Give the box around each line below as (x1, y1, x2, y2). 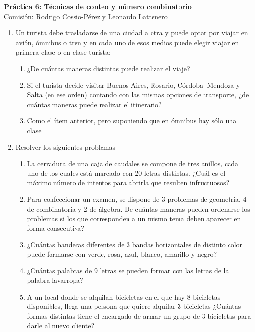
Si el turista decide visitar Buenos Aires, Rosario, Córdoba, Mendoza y (27, 80, 240, 90)
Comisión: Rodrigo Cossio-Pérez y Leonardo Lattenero (4, 11, 168, 21)
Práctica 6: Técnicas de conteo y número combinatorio (4, 1, 192, 11)
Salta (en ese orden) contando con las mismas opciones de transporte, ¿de (27, 89, 249, 100)
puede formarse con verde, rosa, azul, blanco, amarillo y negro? (27, 249, 217, 259)
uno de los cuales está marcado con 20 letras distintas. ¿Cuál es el (27, 167, 226, 178)
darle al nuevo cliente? (27, 320, 95, 331)
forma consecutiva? (27, 222, 84, 233)
